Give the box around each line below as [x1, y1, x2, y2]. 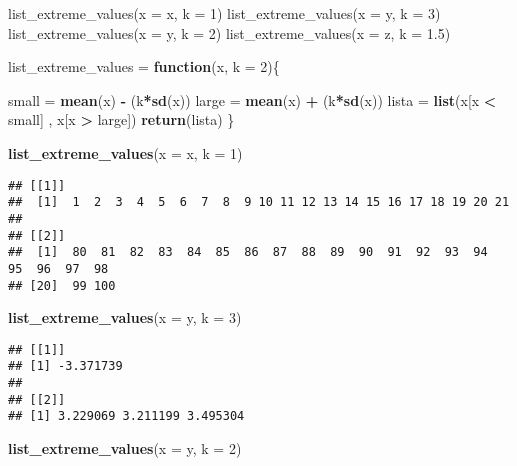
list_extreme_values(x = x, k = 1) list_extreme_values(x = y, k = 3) [8, 3, 441, 23]
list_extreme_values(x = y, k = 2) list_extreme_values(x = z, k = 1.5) [8, 22, 451, 43]
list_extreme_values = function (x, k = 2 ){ [8, 56, 280, 77]
